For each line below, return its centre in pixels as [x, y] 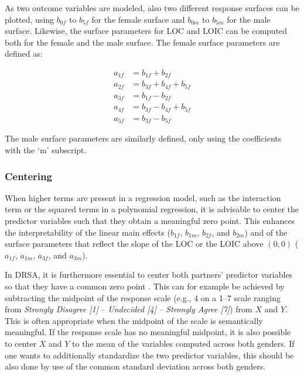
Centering [28, 176]
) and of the [266, 232]
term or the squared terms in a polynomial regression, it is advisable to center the [152, 209]
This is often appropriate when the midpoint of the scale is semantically [134, 320]
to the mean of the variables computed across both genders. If [183, 343]
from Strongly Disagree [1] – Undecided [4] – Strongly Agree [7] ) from [129, 309]
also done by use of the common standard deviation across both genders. [135, 366]
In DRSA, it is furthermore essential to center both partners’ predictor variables [149, 275]
